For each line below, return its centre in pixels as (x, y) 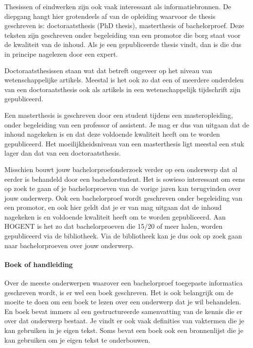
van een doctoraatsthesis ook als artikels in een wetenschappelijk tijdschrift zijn (123, 89)
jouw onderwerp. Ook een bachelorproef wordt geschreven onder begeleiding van (123, 198)
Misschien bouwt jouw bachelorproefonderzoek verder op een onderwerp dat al (121, 169)
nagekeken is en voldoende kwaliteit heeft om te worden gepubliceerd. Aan (115, 216)
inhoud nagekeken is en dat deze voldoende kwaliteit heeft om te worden (112, 134)
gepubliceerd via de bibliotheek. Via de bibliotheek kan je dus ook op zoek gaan (123, 236)
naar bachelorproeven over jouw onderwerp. (69, 245)
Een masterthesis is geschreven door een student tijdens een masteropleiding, (119, 115)
